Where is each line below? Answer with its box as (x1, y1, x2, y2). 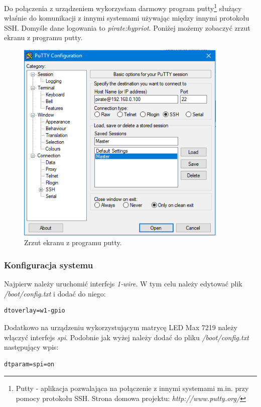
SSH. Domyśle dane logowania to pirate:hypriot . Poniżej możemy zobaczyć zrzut (4, 22, 250, 33)
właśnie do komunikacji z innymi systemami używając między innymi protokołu (4, 13, 249, 23)
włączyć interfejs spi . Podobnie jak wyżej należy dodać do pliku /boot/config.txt (4, 332, 249, 342)
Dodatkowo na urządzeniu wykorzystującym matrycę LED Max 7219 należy (4, 322, 237, 333)
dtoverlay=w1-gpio (4, 307, 65, 315)
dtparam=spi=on (4, 360, 55, 368)
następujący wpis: (4, 342, 59, 352)
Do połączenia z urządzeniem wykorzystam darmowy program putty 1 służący (4, 2, 242, 13)
